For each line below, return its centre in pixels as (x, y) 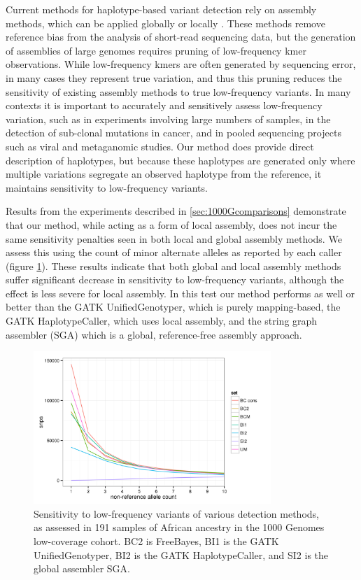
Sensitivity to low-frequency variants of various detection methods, (176, 513)
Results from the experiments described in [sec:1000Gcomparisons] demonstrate (176, 211)
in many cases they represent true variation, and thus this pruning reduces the (174, 77)
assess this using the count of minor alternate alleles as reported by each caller (174, 252)
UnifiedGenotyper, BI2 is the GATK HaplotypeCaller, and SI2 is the (181, 554)
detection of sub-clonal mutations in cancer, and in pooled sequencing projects (174, 133)
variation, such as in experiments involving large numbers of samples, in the (168, 119)
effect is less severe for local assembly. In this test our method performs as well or (180, 293)
